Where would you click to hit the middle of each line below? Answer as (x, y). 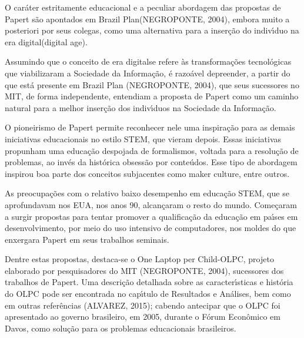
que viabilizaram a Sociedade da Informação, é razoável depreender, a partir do (148, 73)
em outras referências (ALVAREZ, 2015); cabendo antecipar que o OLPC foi (143, 305)
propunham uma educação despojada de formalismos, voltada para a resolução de (152, 150)
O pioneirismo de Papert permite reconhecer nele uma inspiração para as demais (150, 127)
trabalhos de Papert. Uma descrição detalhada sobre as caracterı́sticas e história (149, 282)
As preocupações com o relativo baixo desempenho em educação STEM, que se (147, 193)
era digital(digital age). (46, 41)
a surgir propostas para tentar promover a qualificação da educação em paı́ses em (151, 216)
